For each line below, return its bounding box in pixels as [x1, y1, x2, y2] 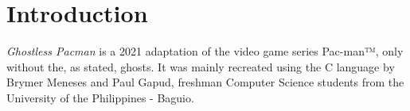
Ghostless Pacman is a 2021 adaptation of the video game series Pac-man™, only [6, 43, 404, 59]
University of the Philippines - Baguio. [6, 89, 194, 105]
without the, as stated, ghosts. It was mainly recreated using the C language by [6, 58, 395, 75]
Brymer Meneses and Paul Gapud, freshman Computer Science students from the [6, 74, 404, 90]
